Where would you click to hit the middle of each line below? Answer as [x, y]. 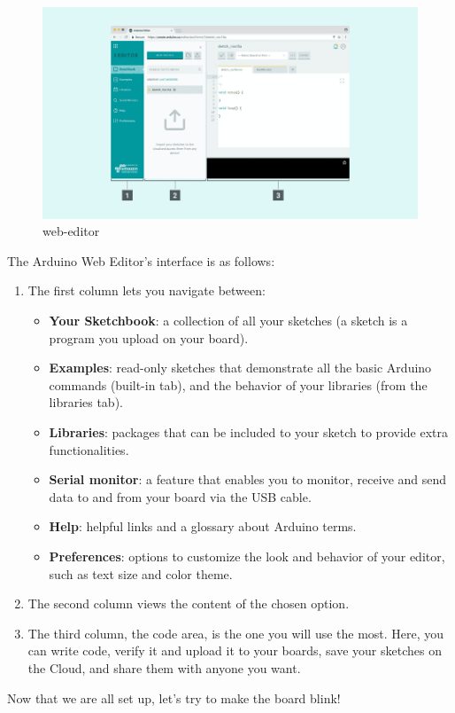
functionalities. [89, 449]
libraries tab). [86, 402]
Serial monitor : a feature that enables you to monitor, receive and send [248, 479]
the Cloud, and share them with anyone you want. [164, 667]
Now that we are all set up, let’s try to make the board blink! [174, 697]
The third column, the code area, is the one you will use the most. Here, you [236, 633]
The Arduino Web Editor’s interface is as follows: [141, 260]
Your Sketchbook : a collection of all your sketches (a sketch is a [228, 321]
